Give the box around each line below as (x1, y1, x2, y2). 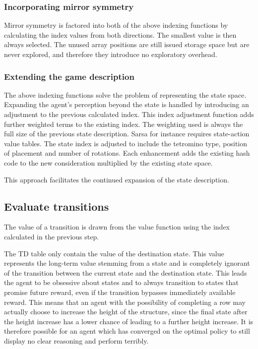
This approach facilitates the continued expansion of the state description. (4, 174, 229, 184)
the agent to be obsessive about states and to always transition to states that (4, 277, 239, 288)
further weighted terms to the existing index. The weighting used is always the (4, 118, 243, 129)
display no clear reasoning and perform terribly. (4, 335, 149, 346)
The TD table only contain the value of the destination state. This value (4, 248, 224, 258)
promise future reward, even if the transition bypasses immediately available (4, 287, 236, 297)
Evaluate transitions (4, 198, 109, 214)
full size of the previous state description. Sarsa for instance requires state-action (4, 128, 250, 139)
